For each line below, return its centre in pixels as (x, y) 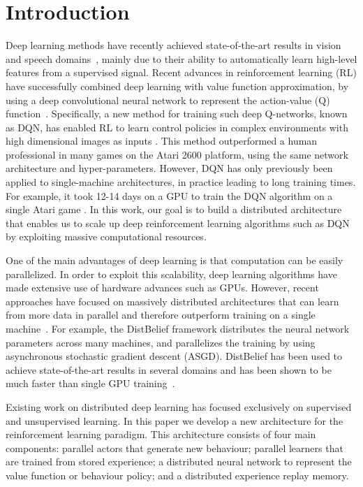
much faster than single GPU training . (90, 383)
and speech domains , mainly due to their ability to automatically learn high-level (181, 58)
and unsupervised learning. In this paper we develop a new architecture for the (175, 420)
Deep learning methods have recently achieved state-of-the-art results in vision (173, 45)
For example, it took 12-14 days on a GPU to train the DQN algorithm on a (169, 195)
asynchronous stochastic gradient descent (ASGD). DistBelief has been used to (174, 356)
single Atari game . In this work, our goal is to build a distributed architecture (174, 209)
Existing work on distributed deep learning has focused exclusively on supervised (179, 406)
